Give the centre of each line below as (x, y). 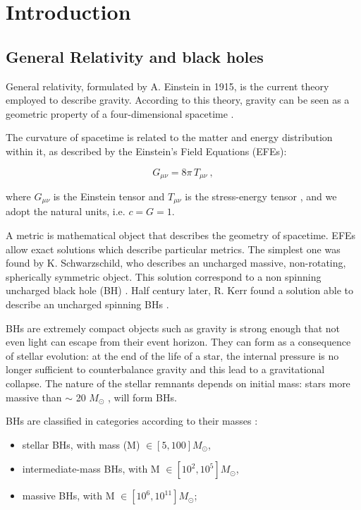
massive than (34, 397)
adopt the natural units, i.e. (66, 211)
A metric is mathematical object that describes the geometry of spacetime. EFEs (181, 235)
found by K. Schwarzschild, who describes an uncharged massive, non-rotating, (176, 263)
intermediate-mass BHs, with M (91, 469)
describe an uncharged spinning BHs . (87, 304)
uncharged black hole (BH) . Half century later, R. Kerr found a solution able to (180, 290)
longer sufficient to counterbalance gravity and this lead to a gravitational (165, 369)
